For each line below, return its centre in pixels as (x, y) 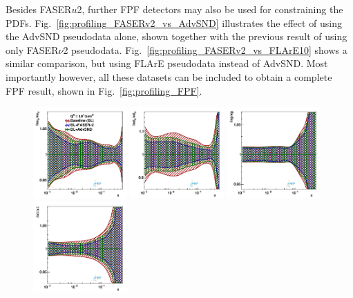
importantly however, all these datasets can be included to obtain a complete (169, 76)
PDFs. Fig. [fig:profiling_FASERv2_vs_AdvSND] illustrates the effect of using (174, 22)
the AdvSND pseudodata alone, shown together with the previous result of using (176, 36)
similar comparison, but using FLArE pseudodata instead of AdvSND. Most (167, 63)
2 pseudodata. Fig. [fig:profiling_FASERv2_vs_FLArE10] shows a (205, 49)
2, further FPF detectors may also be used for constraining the (210, 9)
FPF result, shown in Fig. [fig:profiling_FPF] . (104, 90)
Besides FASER (39, 9)
